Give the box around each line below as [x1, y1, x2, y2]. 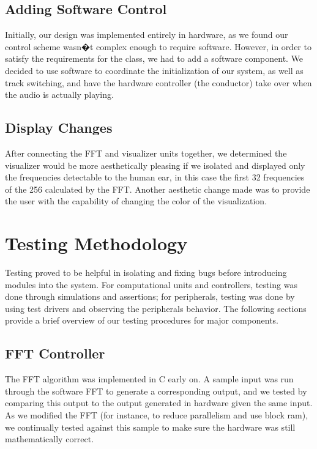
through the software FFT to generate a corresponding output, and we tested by [5, 384, 307, 397]
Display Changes [5, 118, 113, 137]
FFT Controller [5, 344, 105, 363]
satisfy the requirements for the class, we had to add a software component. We [5, 52, 304, 65]
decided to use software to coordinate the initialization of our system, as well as [5, 64, 304, 76]
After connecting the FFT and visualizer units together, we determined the [5, 146, 287, 159]
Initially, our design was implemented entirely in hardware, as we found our [5, 28, 288, 41]
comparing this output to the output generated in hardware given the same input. [5, 396, 313, 409]
